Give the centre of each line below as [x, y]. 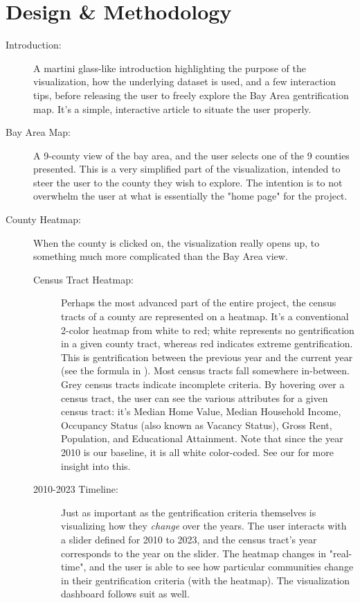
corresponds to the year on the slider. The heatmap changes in [194, 553]
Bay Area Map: [38, 132]
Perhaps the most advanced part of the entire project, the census [199, 303]
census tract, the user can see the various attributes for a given [195, 397]
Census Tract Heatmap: [83, 279]
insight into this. [96, 465]
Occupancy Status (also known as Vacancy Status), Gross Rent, [197, 425]
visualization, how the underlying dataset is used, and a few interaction [185, 81]
